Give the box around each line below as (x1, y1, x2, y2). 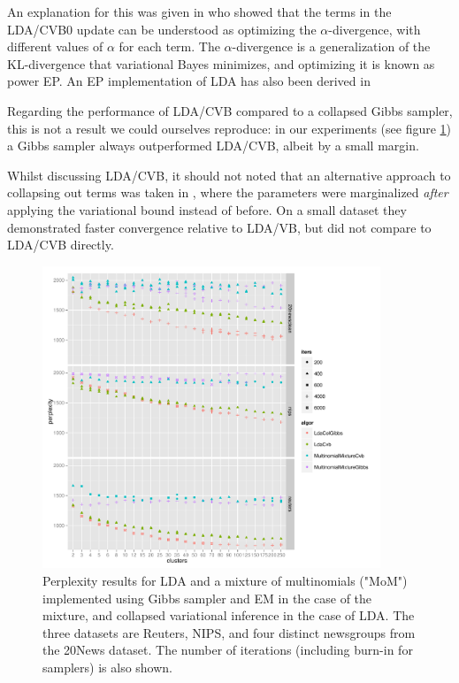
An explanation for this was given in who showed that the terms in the (7, 3, 392, 20)
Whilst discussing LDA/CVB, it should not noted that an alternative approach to (7, 165, 451, 184)
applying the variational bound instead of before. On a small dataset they (7, 200, 407, 219)
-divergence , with (328, 19, 421, 38)
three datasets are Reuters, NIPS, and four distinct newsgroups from (42, 623, 416, 641)
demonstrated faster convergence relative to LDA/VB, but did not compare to (7, 218, 432, 236)
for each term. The (119, 37, 220, 56)
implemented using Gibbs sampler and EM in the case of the (42, 588, 372, 607)
